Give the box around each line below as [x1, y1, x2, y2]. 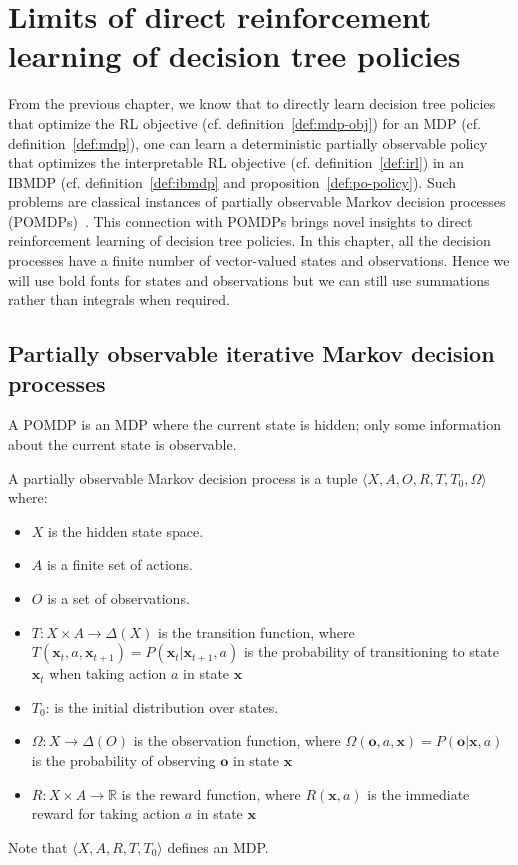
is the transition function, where [158, 621, 355, 642]
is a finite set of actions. [46, 554, 194, 575]
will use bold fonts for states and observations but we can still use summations [8, 269, 490, 290]
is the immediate [367, 783, 470, 804]
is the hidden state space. [48, 520, 204, 541]
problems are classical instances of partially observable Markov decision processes [8, 191, 506, 212]
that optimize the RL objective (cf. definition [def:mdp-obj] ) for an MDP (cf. [8, 112, 481, 133]
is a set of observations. [47, 588, 190, 608]
